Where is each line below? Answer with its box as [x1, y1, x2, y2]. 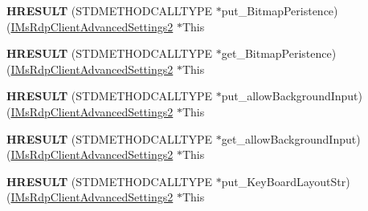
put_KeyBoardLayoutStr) [221, 172, 350, 189]
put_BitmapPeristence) [221, 2, 338, 18]
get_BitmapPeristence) [221, 45, 337, 62]
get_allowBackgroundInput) [221, 130, 361, 147]
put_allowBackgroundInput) [221, 87, 362, 104]
